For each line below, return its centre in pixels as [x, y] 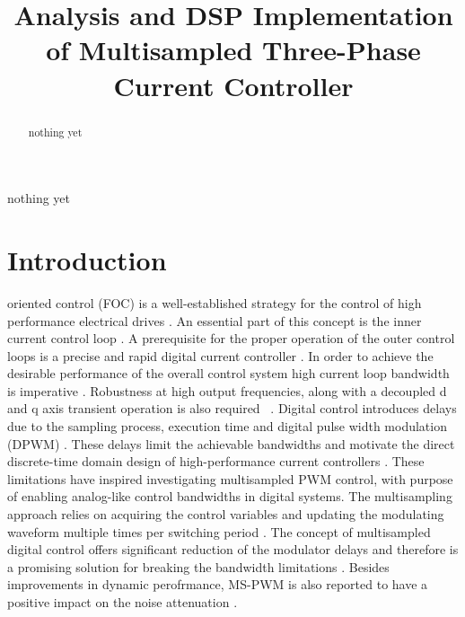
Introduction [87, 259]
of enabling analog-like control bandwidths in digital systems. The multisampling [230, 496]
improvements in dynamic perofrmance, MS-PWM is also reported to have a [218, 584]
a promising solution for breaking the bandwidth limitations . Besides [198, 566]
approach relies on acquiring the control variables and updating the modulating [226, 514]
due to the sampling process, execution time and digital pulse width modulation [227, 426]
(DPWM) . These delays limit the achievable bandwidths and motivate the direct [231, 443]
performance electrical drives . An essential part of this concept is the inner [215, 320]
